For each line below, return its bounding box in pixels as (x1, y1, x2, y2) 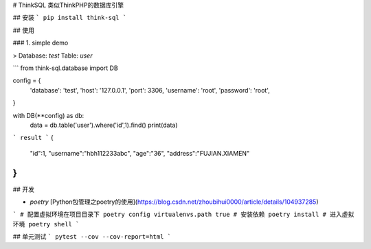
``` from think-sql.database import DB (12, 64, 118, 72)
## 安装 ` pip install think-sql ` (12, 14, 127, 22)
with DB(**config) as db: (12, 111, 85, 119)
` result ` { (12, 134, 54, 142)
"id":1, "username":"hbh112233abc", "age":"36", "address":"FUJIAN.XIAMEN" (30, 149, 250, 157)
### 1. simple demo (12, 38, 69, 47)
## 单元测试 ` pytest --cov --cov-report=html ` (12, 233, 172, 241)
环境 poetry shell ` (12, 220, 80, 228)
